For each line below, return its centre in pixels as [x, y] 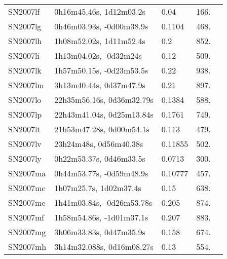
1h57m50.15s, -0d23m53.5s [101, 70]
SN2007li [24, 55]
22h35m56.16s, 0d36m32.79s [104, 100]
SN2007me [27, 202]
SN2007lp [25, 114]
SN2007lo [25, 100]
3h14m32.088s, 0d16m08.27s [104, 247]
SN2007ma [27, 173]
